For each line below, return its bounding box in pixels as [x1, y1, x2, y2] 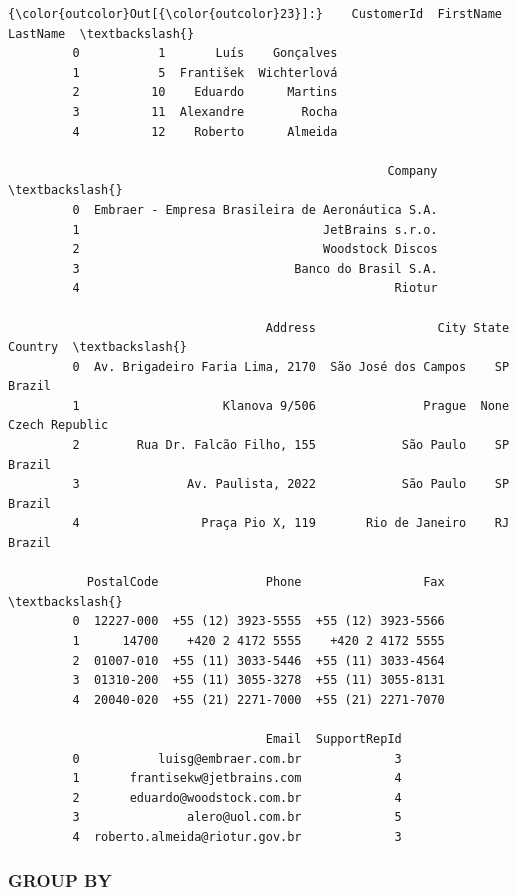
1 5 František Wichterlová [72, 65, 338, 80]
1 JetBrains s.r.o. [72, 222, 438, 237]
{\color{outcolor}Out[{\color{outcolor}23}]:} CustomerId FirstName [8, 7, 502, 21]
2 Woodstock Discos [72, 242, 438, 257]
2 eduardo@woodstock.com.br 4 [72, 790, 402, 805]
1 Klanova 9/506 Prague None [72, 398, 510, 413]
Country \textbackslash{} [8, 340, 187, 355]
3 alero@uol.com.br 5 [72, 810, 402, 825]
